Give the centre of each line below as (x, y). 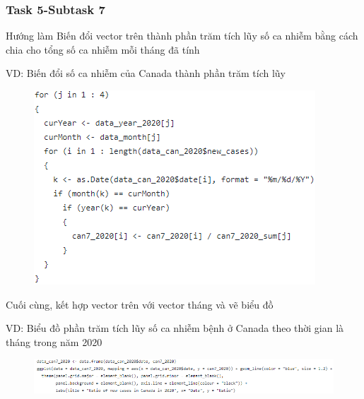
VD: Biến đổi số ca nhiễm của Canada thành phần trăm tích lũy (146, 73)
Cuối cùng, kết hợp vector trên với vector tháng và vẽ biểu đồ (140, 304)
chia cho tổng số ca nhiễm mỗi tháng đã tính (103, 49)
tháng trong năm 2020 (54, 341)
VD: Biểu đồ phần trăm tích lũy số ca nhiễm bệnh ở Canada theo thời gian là (175, 328)
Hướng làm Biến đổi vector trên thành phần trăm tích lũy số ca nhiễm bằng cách (182, 36)
